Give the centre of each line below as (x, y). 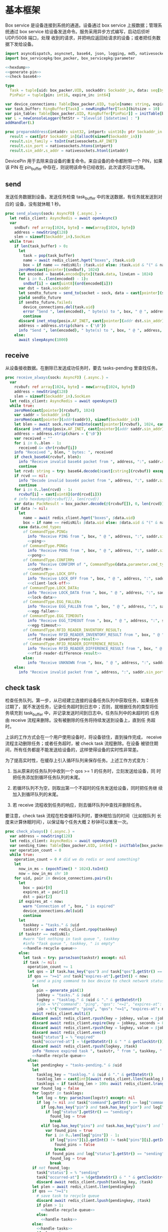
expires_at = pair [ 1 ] (46, 892)
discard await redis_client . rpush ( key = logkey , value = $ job (98, 1028)
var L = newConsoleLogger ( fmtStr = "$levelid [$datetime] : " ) (72, 118)
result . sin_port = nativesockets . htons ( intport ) (61, 146)
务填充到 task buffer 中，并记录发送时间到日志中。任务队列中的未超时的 (77, 714)
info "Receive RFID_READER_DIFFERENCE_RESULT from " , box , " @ (95, 649)
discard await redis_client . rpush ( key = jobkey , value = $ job (98, 1018)
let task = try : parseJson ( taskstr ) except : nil (75, 958)
